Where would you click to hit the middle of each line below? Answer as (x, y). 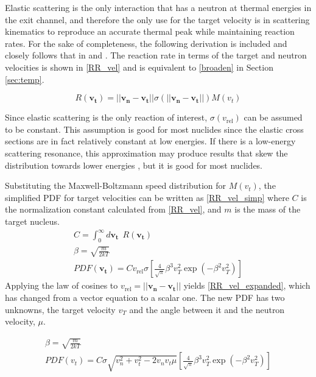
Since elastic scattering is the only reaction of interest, (106, 117)
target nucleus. (32, 221)
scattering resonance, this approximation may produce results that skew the (146, 153)
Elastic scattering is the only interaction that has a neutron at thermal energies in (158, 7)
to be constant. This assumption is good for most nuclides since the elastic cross (154, 129)
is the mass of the (268, 209)
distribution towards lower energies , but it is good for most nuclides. (134, 165)
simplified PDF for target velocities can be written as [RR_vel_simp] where (147, 197)
